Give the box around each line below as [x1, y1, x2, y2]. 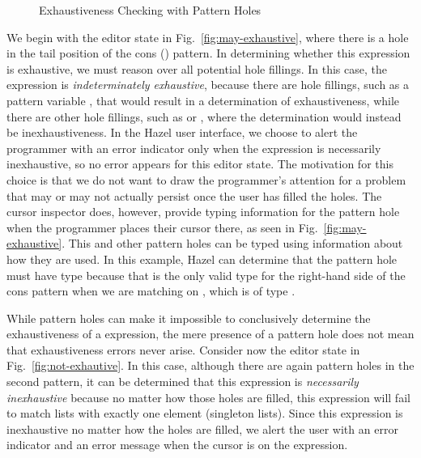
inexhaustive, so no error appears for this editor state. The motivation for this [6, 155, 393, 172]
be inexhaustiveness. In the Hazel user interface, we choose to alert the [6, 124, 358, 141]
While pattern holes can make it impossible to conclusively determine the [6, 309, 371, 326]
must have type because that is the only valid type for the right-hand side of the [6, 266, 406, 283]
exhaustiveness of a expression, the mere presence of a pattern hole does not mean [6, 325, 415, 342]
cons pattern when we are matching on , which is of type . [6, 282, 296, 299]
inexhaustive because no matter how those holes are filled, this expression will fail [6, 388, 410, 405]
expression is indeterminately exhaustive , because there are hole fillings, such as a [6, 76, 410, 93]
